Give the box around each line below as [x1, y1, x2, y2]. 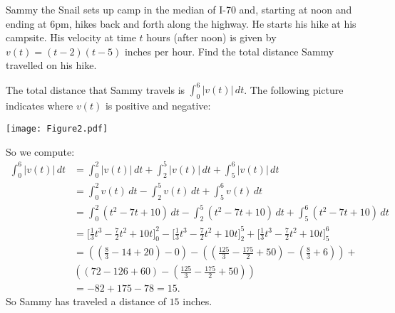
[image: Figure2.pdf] [6, 123, 108, 134]
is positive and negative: [105, 98, 211, 113]
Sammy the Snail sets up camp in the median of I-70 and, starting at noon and [6, 2, 352, 16]
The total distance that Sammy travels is [6, 82, 185, 97]
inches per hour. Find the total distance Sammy [124, 43, 334, 58]
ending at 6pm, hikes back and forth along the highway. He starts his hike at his [6, 16, 356, 31]
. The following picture [244, 82, 344, 97]
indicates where [6, 98, 73, 113]
